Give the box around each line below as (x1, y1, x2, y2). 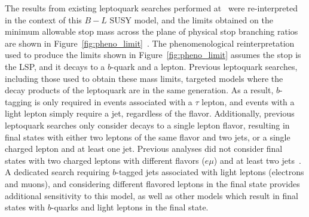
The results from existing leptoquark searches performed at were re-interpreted (5, 2, 298, 14)
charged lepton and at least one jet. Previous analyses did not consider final (5, 142, 283, 155)
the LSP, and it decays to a (5, 60, 105, 72)
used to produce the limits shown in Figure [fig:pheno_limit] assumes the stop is (5, 48, 301, 61)
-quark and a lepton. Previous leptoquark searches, (111, 60, 298, 72)
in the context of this (5, 13, 82, 26)
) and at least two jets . (213, 154, 301, 166)
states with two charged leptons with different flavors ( (5, 154, 205, 166)
